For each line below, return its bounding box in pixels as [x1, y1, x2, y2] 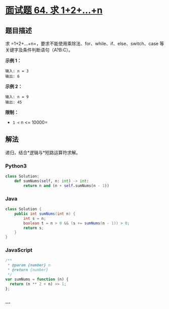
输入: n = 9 [5, 94, 29, 99]
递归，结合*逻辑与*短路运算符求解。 [5, 149, 81, 155]
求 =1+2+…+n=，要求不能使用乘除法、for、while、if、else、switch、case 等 [5, 41, 164, 46]
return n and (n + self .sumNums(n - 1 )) [23, 183, 109, 188]
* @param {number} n [7, 263, 51, 268]
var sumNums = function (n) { [5, 277, 69, 282]
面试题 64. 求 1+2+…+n [5, 5, 103, 16]
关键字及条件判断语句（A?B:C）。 [5, 47, 73, 53]
